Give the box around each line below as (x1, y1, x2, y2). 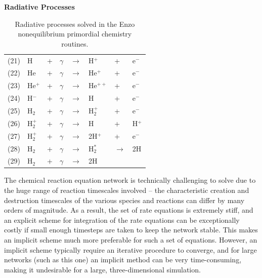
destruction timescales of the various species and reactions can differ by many (4, 194, 245, 205)
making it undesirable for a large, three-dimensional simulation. (4, 264, 201, 274)
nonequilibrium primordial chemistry (18, 28, 132, 39)
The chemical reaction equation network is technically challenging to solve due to (4, 175, 256, 185)
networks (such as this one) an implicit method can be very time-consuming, (4, 254, 242, 265)
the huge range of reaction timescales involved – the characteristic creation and (4, 185, 249, 195)
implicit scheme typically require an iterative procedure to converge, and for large (4, 244, 257, 255)
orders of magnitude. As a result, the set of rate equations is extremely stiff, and (4, 205, 253, 215)
